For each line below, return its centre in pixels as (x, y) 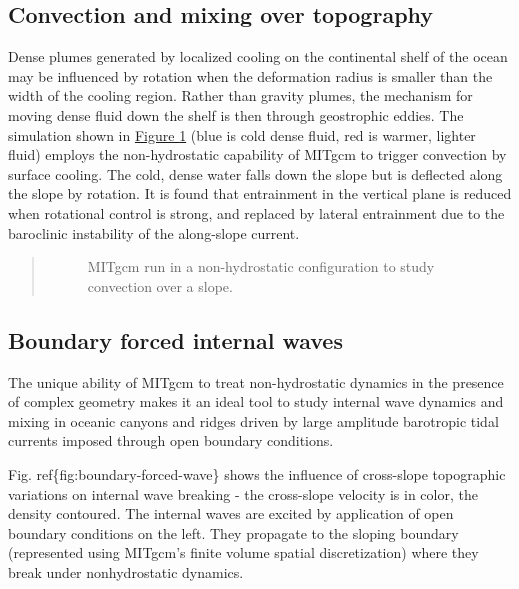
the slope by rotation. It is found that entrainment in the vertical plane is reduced (260, 193)
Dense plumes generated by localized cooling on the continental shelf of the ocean (258, 56)
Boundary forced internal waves (175, 339)
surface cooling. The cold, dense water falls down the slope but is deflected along (255, 173)
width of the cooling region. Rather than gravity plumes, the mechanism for (240, 95)
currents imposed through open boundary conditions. (171, 440)
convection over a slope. (160, 285)
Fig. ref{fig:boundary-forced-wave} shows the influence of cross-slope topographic (257, 473)
